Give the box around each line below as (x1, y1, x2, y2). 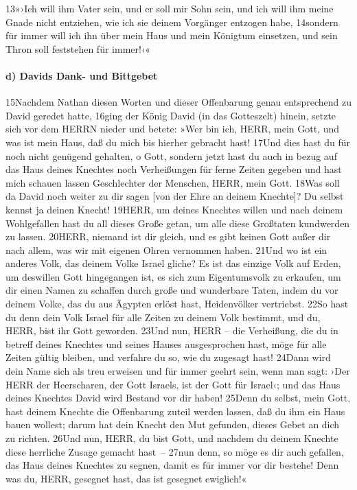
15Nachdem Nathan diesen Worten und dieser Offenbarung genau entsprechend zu (5, 95, 352, 109)
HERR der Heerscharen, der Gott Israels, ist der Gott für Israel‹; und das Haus (5, 377, 341, 391)
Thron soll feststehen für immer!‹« (5, 41, 151, 56)
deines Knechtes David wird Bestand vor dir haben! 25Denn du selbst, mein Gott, (5, 390, 351, 405)
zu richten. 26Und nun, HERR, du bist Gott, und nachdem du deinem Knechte (5, 431, 338, 445)
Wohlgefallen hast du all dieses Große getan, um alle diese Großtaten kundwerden (5, 215, 350, 230)
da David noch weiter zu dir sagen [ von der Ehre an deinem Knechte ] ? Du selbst (5, 189, 344, 203)
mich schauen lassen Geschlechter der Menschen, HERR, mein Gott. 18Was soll (5, 175, 340, 189)
